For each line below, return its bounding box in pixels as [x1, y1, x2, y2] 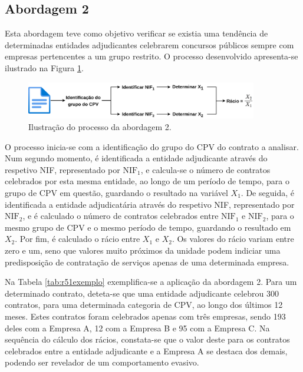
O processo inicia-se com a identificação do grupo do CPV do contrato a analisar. [5, 140, 299, 152]
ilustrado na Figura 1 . [5, 61, 84, 74]
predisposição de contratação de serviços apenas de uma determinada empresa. [5, 255, 289, 268]
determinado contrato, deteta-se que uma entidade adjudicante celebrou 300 [5, 287, 279, 299]
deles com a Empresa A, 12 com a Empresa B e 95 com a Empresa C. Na [5, 321, 270, 334]
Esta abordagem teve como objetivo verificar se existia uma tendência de [5, 27, 268, 39]
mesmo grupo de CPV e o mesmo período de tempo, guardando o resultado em [5, 221, 291, 233]
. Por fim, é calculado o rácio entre [15, 232, 140, 245]
